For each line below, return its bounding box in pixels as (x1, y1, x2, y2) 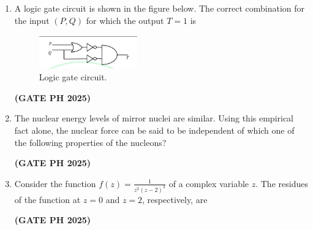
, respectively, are (142, 193, 208, 205)
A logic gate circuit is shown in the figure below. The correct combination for (14, 2, 305, 14)
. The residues (255, 177, 308, 190)
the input (14, 13, 50, 26)
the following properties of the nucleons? (14, 136, 167, 148)
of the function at (14, 193, 81, 205)
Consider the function (14, 177, 96, 190)
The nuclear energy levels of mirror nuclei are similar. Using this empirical (14, 112, 294, 125)
